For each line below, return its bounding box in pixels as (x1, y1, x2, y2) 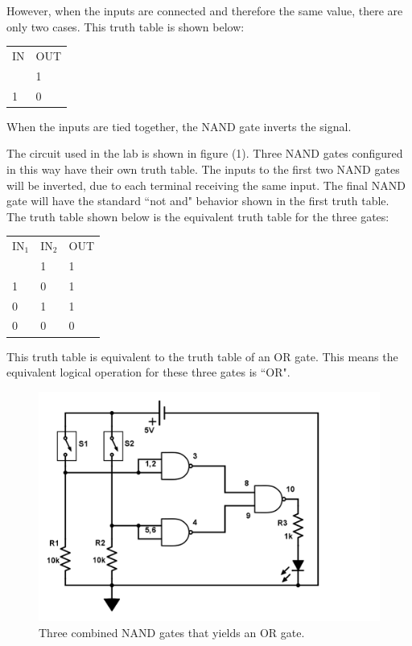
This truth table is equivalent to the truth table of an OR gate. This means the (6, 348, 398, 364)
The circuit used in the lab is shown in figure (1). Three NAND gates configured (6, 145, 403, 162)
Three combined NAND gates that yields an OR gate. (39, 623, 305, 640)
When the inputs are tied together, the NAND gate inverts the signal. (6, 117, 352, 134)
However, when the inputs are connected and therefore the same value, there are (6, 2, 403, 19)
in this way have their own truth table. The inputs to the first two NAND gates (6, 160, 400, 177)
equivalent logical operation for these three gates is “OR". (6, 364, 290, 381)
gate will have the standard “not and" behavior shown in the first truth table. (6, 192, 389, 209)
